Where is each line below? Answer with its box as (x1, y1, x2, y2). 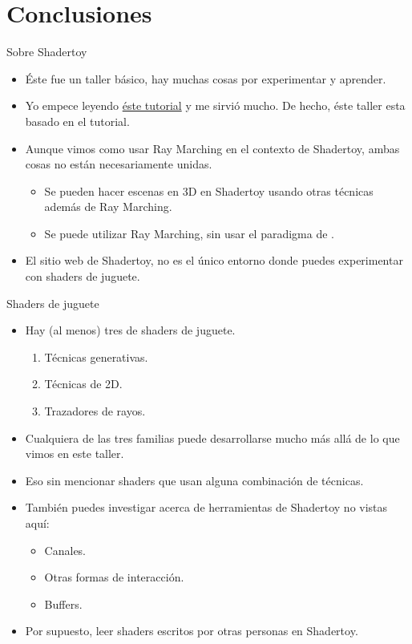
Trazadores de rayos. (44, 403, 146, 419)
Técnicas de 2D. (44, 375, 123, 392)
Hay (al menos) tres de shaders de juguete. (25, 322, 236, 338)
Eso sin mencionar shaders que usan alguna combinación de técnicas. (25, 472, 364, 488)
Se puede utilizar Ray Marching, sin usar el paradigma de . (44, 225, 335, 241)
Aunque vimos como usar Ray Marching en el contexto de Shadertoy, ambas (25, 140, 400, 156)
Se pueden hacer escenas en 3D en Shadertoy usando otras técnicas (44, 182, 374, 199)
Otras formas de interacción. (44, 569, 184, 585)
